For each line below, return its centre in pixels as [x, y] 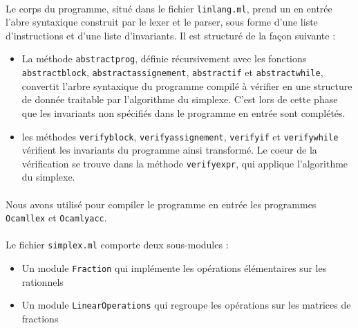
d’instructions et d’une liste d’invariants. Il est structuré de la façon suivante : [171, 35]
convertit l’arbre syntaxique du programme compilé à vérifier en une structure [187, 85]
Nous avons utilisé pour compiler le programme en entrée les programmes [161, 204]
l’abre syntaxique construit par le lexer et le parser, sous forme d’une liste [162, 22]
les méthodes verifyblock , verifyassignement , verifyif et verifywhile [180, 136]
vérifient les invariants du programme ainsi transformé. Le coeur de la [169, 150]
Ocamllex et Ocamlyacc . [56, 218]
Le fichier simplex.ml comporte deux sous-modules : [117, 245]
